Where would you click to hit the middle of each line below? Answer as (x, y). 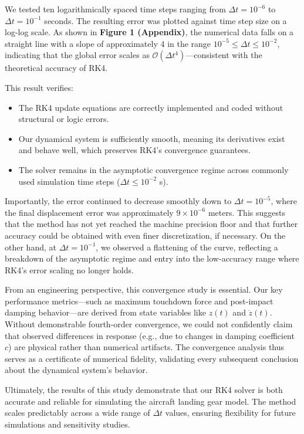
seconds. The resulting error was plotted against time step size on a (165, 20)
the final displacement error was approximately (89, 212)
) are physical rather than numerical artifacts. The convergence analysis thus (146, 347)
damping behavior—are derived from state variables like (105, 312)
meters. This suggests (246, 212)
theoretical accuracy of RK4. (56, 68)
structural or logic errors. (64, 119)
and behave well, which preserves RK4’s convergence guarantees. (134, 150)
